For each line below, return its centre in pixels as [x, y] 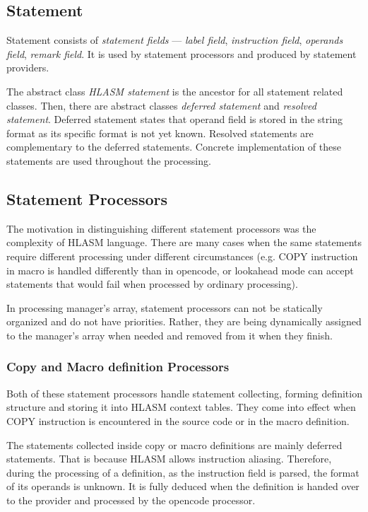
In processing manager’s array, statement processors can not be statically [165, 307]
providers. [28, 68]
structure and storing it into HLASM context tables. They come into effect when [181, 407]
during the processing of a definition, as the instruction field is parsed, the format [183, 472]
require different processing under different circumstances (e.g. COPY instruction [182, 256]
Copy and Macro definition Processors [118, 367]
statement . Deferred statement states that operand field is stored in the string [174, 119]
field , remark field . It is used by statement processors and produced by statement [182, 53]
